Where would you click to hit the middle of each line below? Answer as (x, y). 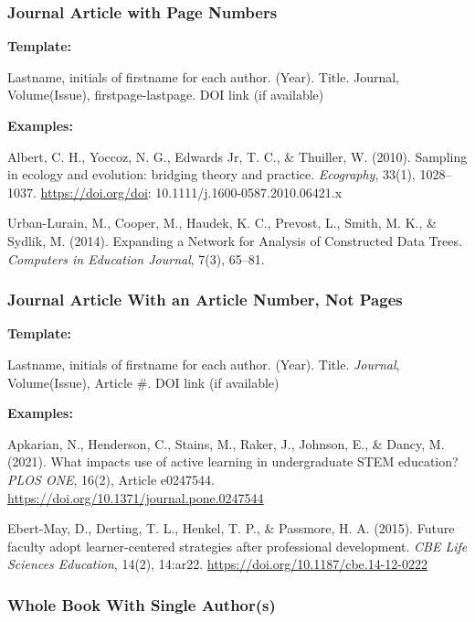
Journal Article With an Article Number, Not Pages (205, 300)
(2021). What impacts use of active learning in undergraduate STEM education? (233, 461)
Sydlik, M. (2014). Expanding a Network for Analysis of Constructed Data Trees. (235, 240)
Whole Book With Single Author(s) (142, 604)
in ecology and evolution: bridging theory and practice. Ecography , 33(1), (211, 174)
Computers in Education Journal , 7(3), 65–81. (136, 258)
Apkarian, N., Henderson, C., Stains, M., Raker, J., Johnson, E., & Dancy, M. (226, 443)
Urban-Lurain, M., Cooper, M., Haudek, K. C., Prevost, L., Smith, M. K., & (222, 223)
